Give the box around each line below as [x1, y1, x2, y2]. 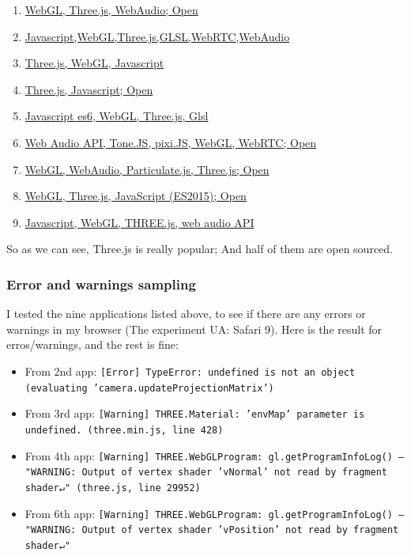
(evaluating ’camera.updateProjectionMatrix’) [25, 382, 274, 394]
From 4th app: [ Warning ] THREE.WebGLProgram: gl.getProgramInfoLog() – [25, 447, 405, 463]
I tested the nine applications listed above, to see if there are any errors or [6, 305, 366, 322]
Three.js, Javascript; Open [25, 81, 153, 97]
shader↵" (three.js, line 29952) [25, 482, 201, 494]
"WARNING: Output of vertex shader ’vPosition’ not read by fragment [25, 524, 399, 536]
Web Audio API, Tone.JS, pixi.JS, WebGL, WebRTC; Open [25, 134, 317, 150]
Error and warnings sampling [6, 274, 196, 293]
